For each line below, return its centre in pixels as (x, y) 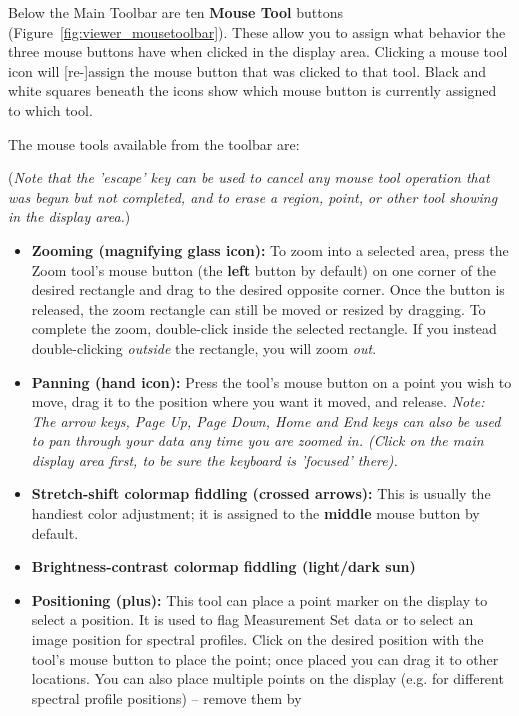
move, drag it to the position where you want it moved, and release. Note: (258, 401)
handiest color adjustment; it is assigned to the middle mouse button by (255, 513)
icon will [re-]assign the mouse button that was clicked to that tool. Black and (247, 70)
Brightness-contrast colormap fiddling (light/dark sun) (223, 566)
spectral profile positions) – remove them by (166, 697)
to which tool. (50, 109)
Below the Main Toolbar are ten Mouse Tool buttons (175, 12)
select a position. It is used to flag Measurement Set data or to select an (252, 619)
